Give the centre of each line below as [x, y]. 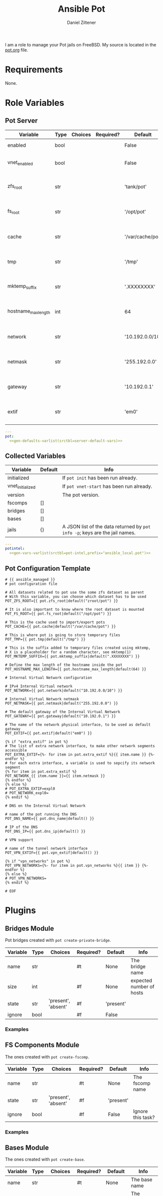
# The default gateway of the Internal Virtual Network [63, 712]
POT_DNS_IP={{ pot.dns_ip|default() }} [45, 831]
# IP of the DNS [21, 827]
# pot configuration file [31, 584]
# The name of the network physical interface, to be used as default [78, 725]
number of [143, 986]
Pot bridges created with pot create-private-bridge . [58, 940]
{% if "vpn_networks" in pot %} [38, 861]
